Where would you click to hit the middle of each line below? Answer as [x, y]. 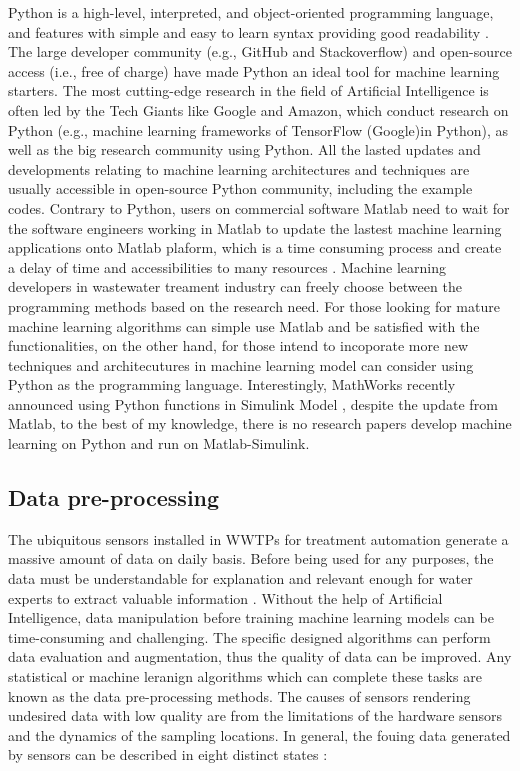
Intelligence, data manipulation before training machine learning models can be [251, 617]
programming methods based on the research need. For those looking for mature [254, 305]
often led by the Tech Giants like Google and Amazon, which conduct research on [258, 109]
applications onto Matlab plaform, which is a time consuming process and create [255, 247]
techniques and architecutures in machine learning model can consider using [241, 364]
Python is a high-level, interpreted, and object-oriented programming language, [251, 12]
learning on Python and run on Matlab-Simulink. [159, 443]
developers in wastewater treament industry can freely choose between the [235, 286]
